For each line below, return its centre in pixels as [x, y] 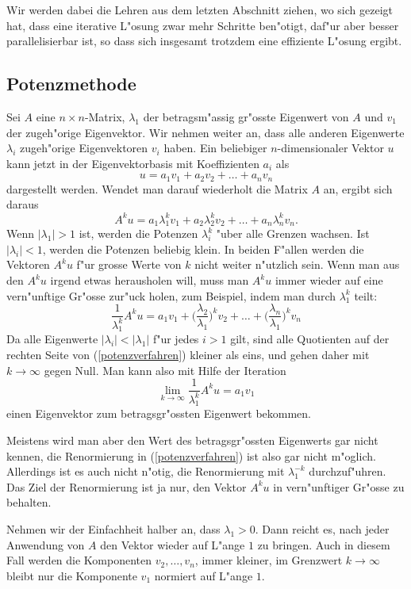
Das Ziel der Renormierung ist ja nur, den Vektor [127, 486]
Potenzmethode [71, 84]
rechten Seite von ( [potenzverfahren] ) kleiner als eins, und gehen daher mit [188, 355]
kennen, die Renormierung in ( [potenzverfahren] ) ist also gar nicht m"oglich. [191, 455]
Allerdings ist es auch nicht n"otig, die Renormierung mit [146, 471]
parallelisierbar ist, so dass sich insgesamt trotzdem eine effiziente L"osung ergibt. [204, 41]
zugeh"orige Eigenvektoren [84, 148]
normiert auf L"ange [204, 575]
